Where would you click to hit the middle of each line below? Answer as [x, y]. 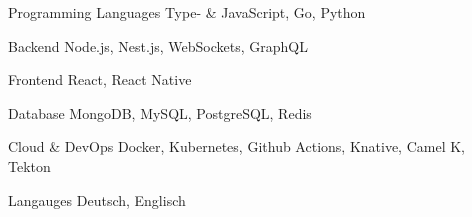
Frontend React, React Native [100, 79]
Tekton [29, 165]
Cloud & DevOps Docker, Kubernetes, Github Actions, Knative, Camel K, [236, 146]
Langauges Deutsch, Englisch [97, 199]
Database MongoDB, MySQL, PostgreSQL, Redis [160, 112]
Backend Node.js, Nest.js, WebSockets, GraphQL [158, 45]
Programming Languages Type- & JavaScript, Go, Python [187, 12]
